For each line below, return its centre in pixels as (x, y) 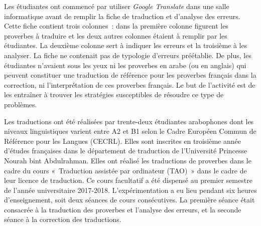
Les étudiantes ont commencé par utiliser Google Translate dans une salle (117, 6)
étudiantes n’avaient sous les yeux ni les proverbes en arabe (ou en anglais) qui (125, 65)
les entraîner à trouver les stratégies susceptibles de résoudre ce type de (114, 94)
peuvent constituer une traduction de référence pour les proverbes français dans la (130, 75)
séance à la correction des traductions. (63, 219)
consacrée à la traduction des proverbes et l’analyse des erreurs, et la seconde (123, 209)
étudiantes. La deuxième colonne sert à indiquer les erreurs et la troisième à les (126, 45)
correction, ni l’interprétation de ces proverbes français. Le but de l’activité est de (130, 84)
